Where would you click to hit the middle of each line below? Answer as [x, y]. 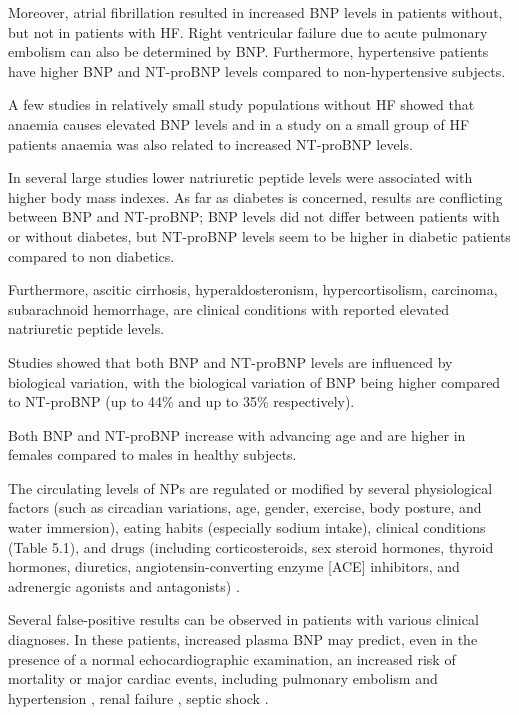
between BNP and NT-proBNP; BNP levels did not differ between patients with [254, 216]
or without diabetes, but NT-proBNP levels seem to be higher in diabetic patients [259, 235]
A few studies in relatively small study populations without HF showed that [241, 104]
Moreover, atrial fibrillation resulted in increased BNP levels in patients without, [255, 12]
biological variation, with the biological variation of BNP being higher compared [254, 381]
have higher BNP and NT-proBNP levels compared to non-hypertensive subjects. [257, 70]
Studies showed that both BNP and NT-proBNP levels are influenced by [230, 361]
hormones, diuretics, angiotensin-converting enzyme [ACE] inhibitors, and [234, 566]
